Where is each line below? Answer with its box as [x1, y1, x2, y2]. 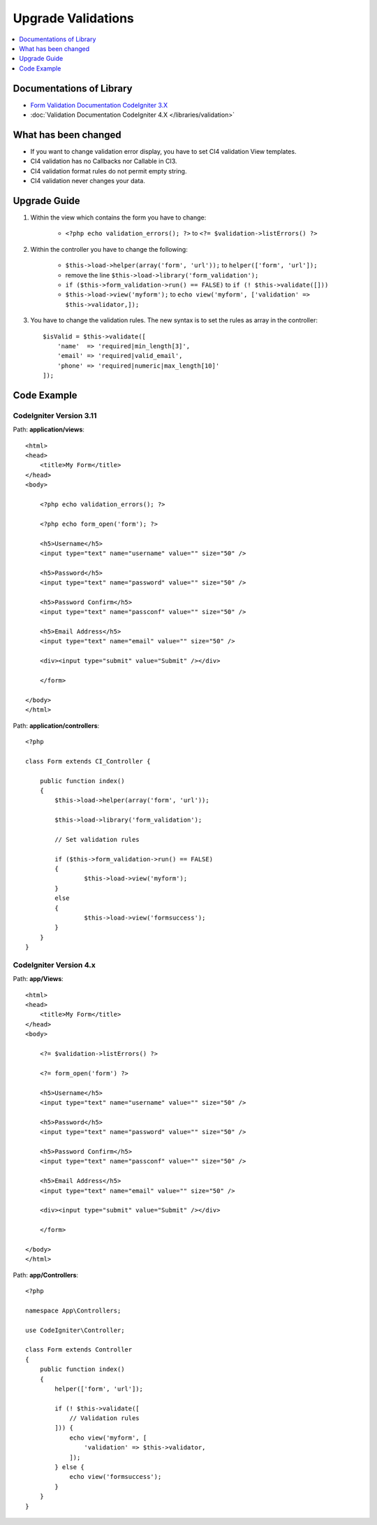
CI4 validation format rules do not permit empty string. [30, 166, 187, 175]
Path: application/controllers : [13, 721, 100, 730]
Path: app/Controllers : [13, 1270, 79, 1279]
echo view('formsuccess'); [69, 1473, 162, 1481]
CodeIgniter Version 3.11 [13, 410, 97, 420]
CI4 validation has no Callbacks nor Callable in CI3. [30, 157, 177, 166]
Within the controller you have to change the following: [30, 245, 188, 253]
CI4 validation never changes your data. [30, 177, 146, 185]
